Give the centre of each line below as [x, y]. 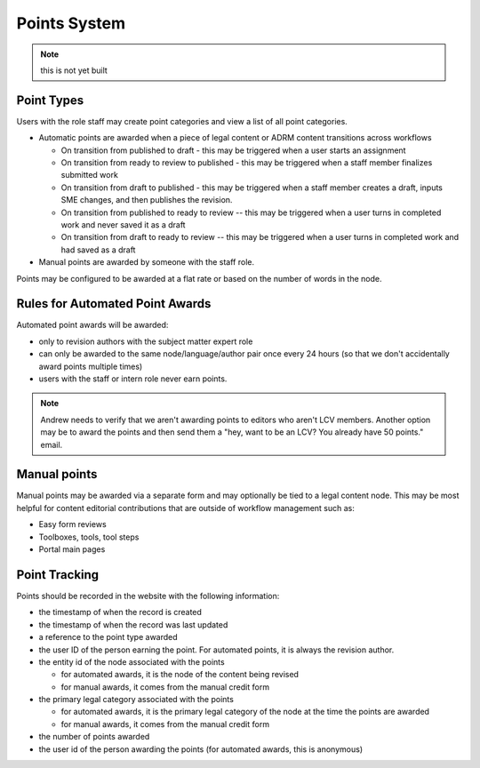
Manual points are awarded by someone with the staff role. [147, 262]
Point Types [50, 100]
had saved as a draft [98, 250]
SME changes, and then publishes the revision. [147, 200]
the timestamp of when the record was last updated [133, 624]
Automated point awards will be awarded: [92, 325]
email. [52, 444]
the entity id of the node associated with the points [132, 661]
